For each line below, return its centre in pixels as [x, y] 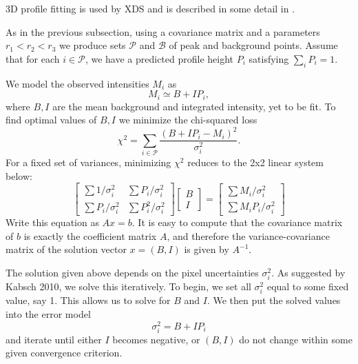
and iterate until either [54, 339]
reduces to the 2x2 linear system [255, 162]
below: [19, 175]
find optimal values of [51, 120]
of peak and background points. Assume [253, 45]
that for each [33, 58]
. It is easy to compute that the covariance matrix [237, 222]
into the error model [48, 313]
